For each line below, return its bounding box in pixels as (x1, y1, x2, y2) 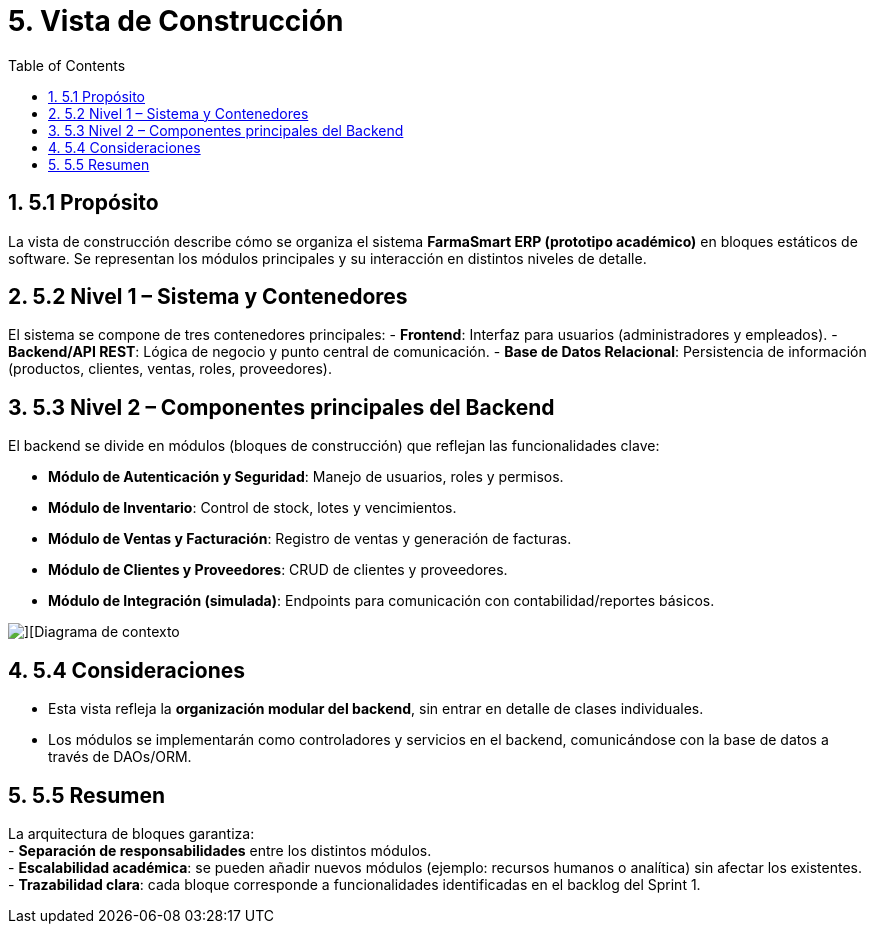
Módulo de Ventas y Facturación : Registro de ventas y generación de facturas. (48, 530, 572, 548)
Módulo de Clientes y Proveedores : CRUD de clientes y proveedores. (48, 561, 508, 579)
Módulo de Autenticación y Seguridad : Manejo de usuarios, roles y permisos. (48, 468, 564, 486)
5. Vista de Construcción (8, 4, 344, 38)
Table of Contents (8, 56, 126, 74)
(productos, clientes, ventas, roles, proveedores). (8, 360, 332, 378)
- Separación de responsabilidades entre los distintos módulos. (8, 841, 432, 859)
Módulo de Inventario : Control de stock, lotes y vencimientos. (48, 499, 457, 517)
